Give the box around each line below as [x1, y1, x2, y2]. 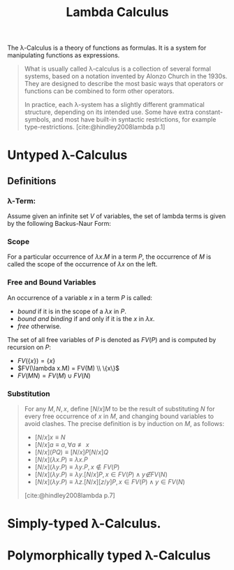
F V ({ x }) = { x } [17, 356, 56, 364]
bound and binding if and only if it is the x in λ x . [17, 314, 155, 322]
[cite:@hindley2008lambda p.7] [24, 491, 115, 499]
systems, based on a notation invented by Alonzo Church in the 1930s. [24, 72, 228, 80]
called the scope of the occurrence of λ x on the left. [7, 260, 158, 269]
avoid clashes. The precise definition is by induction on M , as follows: [24, 419, 225, 427]
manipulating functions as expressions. [7, 51, 120, 59]
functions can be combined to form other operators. [24, 87, 175, 95]
